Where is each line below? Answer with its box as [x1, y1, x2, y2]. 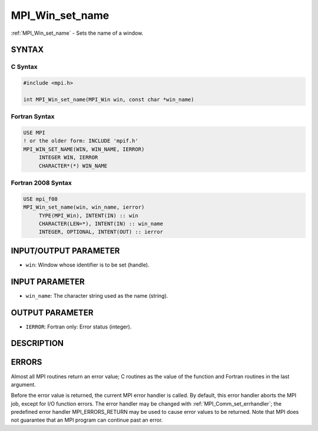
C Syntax [11, 62, 38, 71]
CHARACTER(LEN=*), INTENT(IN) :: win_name [38, 220, 163, 227]
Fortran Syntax [11, 113, 55, 121]
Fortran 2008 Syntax [11, 179, 72, 187]
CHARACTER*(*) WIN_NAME [38, 162, 108, 169]
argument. [11, 381, 37, 388]
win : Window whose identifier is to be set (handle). [25, 261, 150, 268]
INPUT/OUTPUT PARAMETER [11, 245, 120, 256]
